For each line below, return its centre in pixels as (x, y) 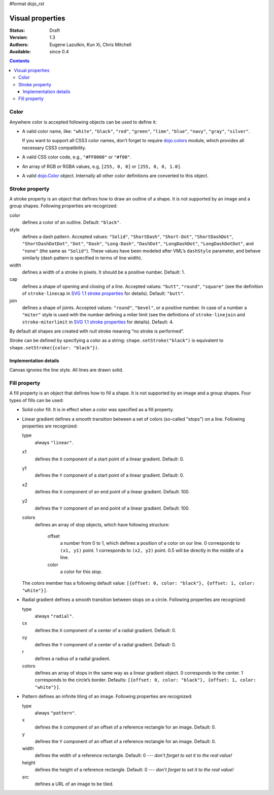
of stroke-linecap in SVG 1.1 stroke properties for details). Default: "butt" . (103, 293)
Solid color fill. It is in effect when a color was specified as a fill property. (98, 410)
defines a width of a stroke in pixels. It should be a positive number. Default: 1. (104, 272)
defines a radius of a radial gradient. (73, 659)
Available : (20, 52)
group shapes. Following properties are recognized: (63, 206)
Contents (20, 61)
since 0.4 (59, 52)
